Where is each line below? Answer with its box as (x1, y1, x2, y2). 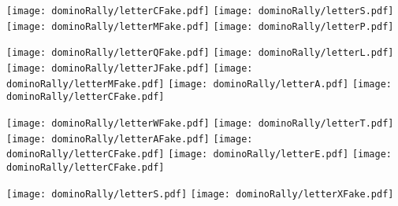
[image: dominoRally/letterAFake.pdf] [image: (6, 133, 253, 145)
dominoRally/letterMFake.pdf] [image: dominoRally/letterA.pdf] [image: (6, 78, 392, 90)
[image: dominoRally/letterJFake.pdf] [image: (6, 62, 253, 74)
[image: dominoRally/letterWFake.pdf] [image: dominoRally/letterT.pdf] (6, 117, 394, 129)
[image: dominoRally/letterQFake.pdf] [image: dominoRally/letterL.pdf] (6, 47, 394, 59)
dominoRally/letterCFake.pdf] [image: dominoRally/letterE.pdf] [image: (6, 149, 392, 160)
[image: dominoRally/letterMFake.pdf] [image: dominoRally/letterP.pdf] (6, 20, 394, 32)
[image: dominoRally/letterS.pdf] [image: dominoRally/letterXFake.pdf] (6, 188, 394, 200)
